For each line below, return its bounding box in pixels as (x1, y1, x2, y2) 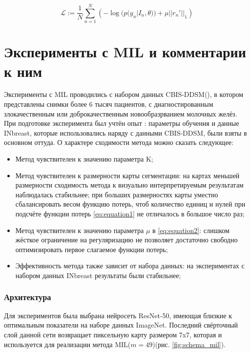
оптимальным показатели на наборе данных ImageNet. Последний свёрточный (4, 320, 238, 330)
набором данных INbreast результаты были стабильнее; (15, 270, 181, 280)
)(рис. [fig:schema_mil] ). (152, 339, 226, 349)
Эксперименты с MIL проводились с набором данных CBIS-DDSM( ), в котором (4, 89, 244, 99)
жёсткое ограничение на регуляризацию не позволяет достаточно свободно (15, 235, 238, 245)
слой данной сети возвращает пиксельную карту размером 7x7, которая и (4, 329, 222, 339)
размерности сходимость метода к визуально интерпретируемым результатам (15, 180, 244, 190)
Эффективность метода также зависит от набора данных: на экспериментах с (15, 260, 245, 271)
